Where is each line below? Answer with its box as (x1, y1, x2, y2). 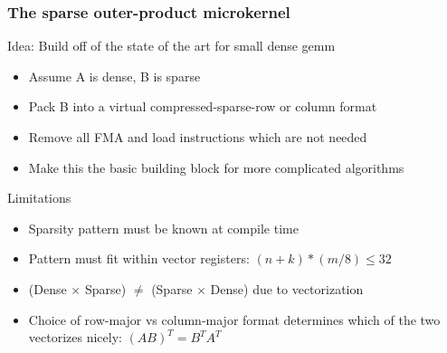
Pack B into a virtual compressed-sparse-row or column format (28, 97, 377, 116)
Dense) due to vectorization (210, 279, 364, 298)
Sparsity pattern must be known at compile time (28, 218, 299, 237)
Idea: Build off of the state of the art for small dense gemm (7, 36, 336, 55)
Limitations (7, 188, 71, 207)
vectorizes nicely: (28, 328, 122, 347)
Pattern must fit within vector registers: (28, 249, 250, 268)
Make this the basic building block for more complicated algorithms (28, 157, 404, 176)
